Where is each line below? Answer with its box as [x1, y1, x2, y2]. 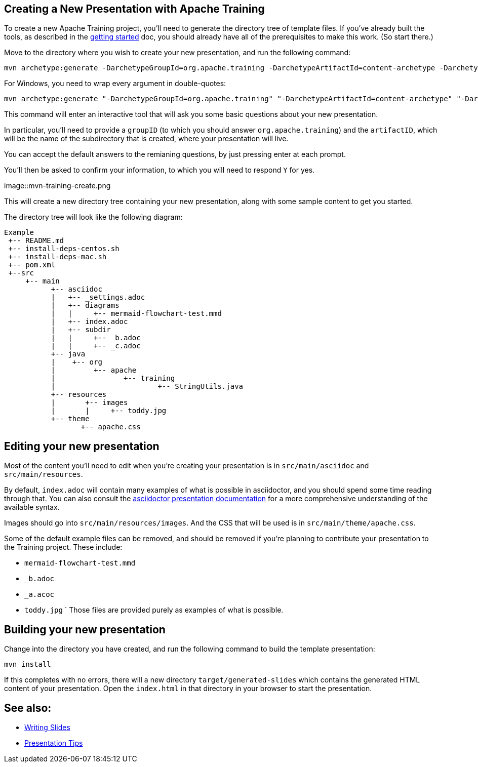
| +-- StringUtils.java [51, 382, 244, 391]
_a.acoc [24, 590, 55, 599]
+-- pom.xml [8, 261, 56, 269]
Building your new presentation [4, 623, 166, 636]
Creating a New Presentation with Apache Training [4, 3, 265, 15]
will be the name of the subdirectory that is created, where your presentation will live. [4, 134, 289, 143]
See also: [4, 701, 52, 714]
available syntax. [4, 503, 60, 512]
